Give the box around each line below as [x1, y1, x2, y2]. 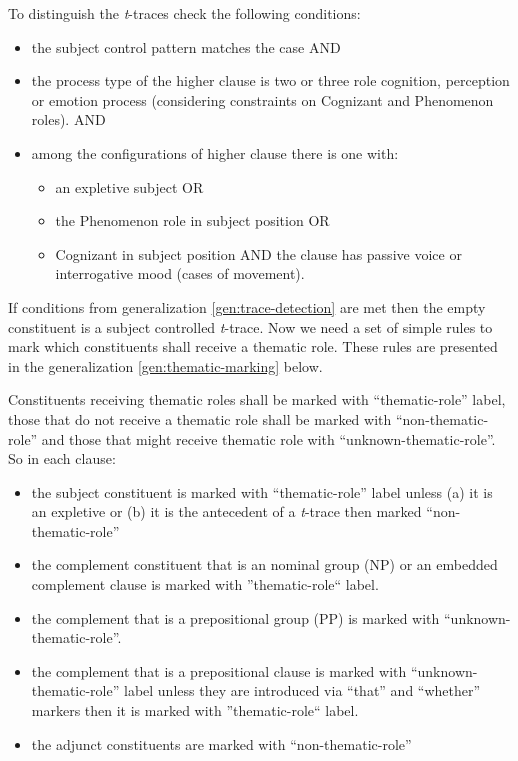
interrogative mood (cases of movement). [55, 263, 305, 284]
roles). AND [31, 109, 106, 130]
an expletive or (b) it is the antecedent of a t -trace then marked [31, 501, 422, 522]
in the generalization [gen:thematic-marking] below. [8, 355, 323, 376]
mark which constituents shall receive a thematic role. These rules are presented [8, 336, 498, 357]
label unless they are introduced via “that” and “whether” [123, 680, 481, 701]
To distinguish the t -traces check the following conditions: [8, 3, 361, 23]
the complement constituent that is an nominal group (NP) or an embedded [31, 554, 498, 575]
